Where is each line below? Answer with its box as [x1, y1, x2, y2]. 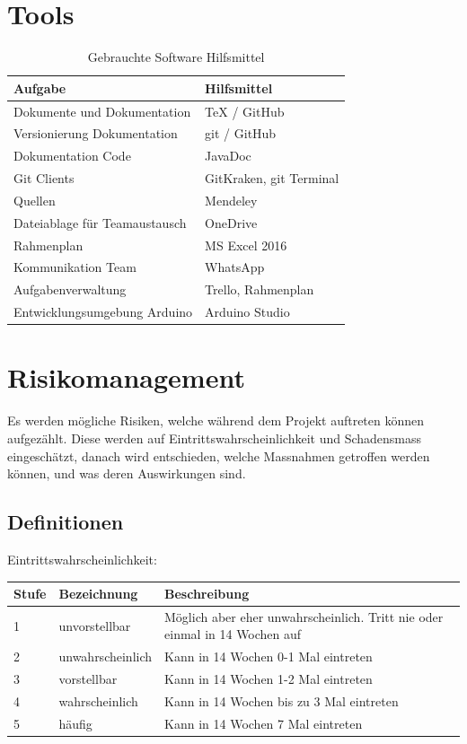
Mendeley [205, 190, 258, 209]
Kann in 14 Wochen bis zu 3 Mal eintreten [164, 692, 399, 711]
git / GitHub [205, 124, 277, 143]
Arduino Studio [205, 302, 290, 321]
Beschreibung [164, 584, 250, 603]
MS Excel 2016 [205, 235, 287, 254]
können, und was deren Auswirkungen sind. [7, 464, 246, 483]
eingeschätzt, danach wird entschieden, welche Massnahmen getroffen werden [7, 446, 430, 465]
